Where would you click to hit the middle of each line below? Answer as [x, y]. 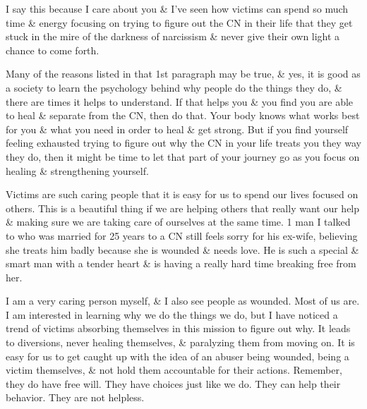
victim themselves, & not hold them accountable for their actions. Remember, [174, 370]
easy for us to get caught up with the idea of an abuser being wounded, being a [178, 356]
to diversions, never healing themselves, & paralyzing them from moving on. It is [180, 342]
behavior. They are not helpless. [75, 397]
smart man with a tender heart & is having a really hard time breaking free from [181, 263]
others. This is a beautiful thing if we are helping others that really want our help [183, 208]
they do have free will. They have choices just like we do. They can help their [173, 383]
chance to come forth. [53, 50]
